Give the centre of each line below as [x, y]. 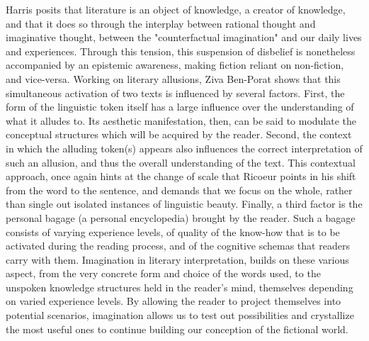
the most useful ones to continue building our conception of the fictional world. [177, 329]
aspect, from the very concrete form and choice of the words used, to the [163, 273]
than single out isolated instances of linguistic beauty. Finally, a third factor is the [184, 204]
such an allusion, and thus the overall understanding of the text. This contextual [181, 162]
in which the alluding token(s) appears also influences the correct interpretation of [184, 148]
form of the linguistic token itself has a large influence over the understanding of [180, 107]
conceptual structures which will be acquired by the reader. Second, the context [179, 134]
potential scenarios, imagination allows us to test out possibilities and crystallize [180, 315]
